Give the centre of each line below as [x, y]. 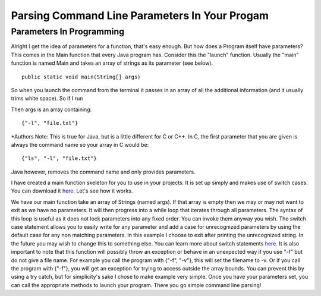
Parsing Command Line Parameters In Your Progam [140, 15]
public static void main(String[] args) [81, 77]
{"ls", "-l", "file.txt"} [59, 158]
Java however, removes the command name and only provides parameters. [103, 172]
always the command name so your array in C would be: [80, 144]
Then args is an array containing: [51, 109]
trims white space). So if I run [47, 99]
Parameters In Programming [68, 32]
